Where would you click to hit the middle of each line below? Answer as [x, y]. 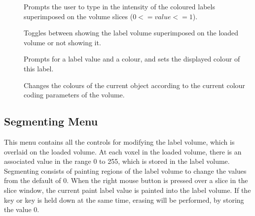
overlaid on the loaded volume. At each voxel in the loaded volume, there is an [123, 151]
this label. [39, 68]
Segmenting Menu [51, 121]
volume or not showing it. [62, 42]
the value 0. [22, 209]
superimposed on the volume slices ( [78, 16]
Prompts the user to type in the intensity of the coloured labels [119, 6]
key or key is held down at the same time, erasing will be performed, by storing [124, 200]
